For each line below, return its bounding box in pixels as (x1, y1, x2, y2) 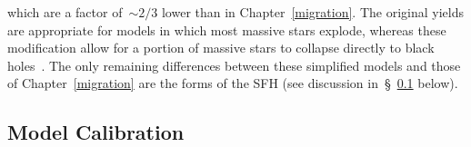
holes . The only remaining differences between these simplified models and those (7, 55, 461, 74)
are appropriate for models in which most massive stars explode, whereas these (7, 20, 446, 39)
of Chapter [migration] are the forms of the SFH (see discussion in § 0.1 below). (7, 73, 458, 93)
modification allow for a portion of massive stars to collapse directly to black (7, 38, 435, 57)
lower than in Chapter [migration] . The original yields (161, 3, 464, 21)
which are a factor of (7, 3, 123, 21)
